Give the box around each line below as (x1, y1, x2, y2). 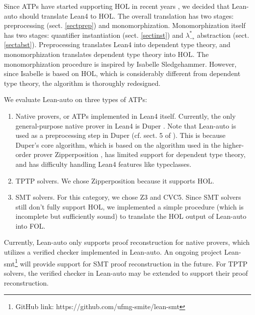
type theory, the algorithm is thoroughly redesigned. (4, 78, 161, 88)
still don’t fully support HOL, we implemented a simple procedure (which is (15, 201, 244, 211)
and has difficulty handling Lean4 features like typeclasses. (15, 158, 192, 169)
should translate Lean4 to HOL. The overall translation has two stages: (19, 10, 234, 21)
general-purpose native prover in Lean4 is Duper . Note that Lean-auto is (15, 120, 236, 131)
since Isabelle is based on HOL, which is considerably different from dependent (4, 68, 241, 79)
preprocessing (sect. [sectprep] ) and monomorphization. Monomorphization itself (4, 20, 246, 30)
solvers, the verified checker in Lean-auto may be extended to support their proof (4, 267, 248, 278)
